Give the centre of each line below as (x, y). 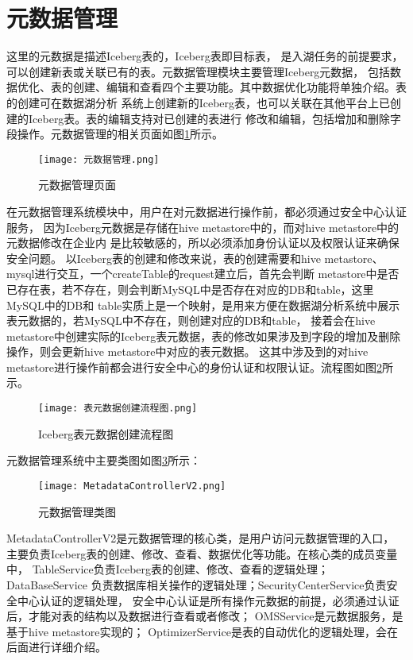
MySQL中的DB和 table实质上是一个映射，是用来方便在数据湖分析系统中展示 (203, 305)
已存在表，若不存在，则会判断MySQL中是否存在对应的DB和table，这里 (190, 289)
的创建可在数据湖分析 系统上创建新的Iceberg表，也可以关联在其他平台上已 (199, 102)
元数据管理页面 (77, 185)
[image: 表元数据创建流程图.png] (118, 409)
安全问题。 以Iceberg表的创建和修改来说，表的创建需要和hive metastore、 (195, 258)
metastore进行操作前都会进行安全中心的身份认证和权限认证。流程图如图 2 (194, 367)
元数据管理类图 (77, 511)
